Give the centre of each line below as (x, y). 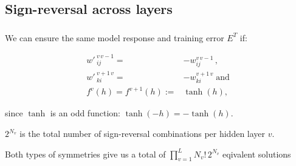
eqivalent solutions (257, 154)
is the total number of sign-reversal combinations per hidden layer (143, 134)
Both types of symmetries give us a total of (85, 154)
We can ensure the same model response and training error (115, 37)
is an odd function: (85, 113)
